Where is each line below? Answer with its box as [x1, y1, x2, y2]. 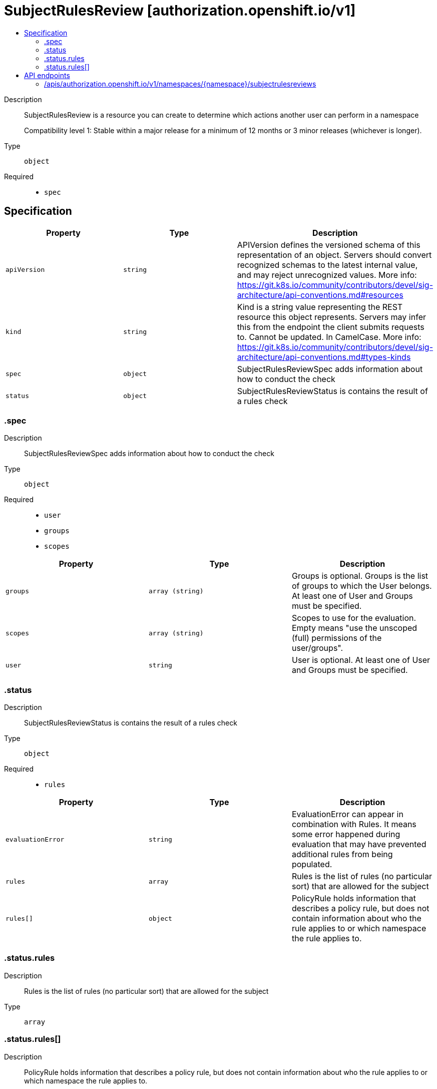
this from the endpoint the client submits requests [237, 321, 424, 332]
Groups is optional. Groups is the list [291, 571, 428, 581]
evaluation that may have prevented [291, 839, 426, 850]
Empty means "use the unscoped [291, 623, 417, 633]
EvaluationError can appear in [291, 809, 403, 820]
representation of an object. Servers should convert [237, 249, 432, 260]
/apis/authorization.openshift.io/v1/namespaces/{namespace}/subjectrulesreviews [44, 79, 316, 88]
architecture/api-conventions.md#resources [237, 289, 403, 300]
